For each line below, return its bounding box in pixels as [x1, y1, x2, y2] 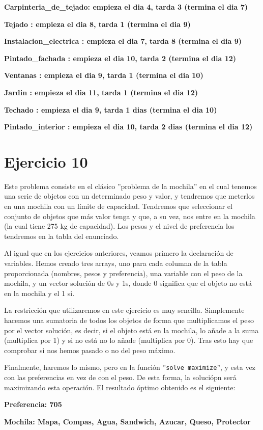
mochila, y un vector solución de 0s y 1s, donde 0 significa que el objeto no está [4, 278, 252, 288]
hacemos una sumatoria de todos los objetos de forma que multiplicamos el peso [4, 315, 254, 325]
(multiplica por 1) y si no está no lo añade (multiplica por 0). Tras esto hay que [4, 335, 253, 345]
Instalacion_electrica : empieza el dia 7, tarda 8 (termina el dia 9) [4, 36, 242, 46]
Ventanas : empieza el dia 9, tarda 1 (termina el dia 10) [4, 70, 203, 80]
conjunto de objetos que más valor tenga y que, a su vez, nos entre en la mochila [4, 210, 255, 221]
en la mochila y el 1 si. [4, 287, 75, 298]
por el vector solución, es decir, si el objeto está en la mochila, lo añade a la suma [4, 325, 259, 335]
